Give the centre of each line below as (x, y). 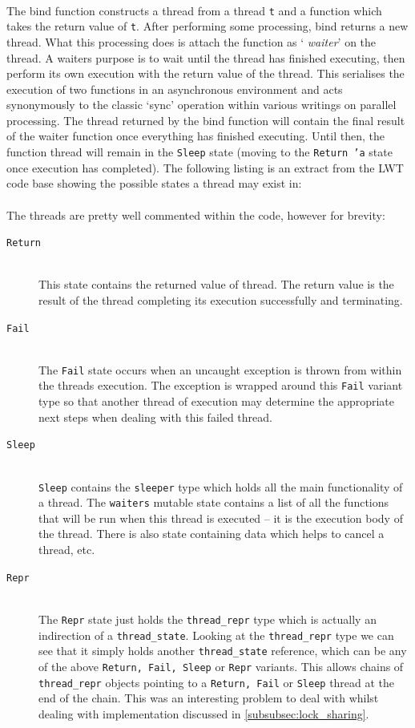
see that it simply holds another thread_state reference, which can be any (223, 651)
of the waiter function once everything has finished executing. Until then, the (195, 136)
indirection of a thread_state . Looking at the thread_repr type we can (216, 635)
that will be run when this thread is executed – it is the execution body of (221, 518)
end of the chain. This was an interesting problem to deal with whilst (209, 698)
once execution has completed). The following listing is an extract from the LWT (205, 167)
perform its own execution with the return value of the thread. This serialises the (205, 73)
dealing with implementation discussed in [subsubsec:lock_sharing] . (204, 713)
